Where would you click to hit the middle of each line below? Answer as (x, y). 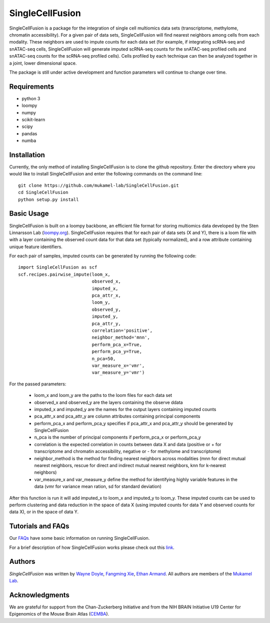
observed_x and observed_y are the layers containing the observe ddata (108, 402)
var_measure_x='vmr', (118, 365)
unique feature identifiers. (36, 247)
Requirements (32, 86)
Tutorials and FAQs (39, 526)
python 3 (31, 98)
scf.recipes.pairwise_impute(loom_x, (64, 274)
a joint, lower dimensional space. (43, 63)
